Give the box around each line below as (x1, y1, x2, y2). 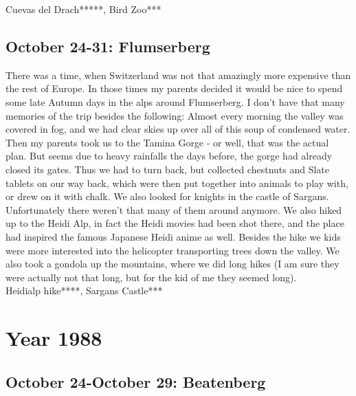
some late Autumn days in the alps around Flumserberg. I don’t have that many (5, 94, 345, 109)
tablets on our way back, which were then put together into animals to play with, (5, 175, 348, 190)
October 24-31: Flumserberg (5, 35, 210, 56)
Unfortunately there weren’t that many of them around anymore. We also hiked (5, 202, 342, 217)
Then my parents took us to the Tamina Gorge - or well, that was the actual (5, 135, 329, 149)
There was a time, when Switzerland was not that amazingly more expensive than (5, 67, 351, 82)
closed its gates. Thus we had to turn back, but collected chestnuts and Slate (5, 162, 330, 176)
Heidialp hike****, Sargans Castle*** (5, 283, 163, 298)
